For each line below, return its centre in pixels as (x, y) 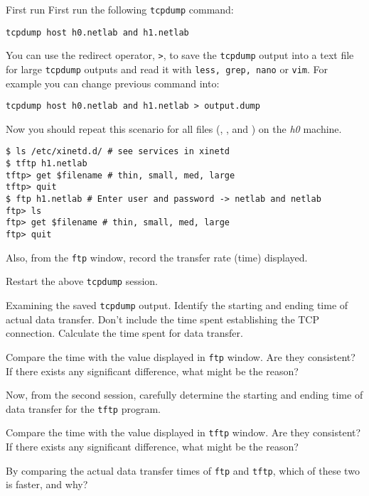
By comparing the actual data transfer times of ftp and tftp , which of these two (183, 470)
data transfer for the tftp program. (83, 408)
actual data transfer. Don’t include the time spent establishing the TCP (163, 319)
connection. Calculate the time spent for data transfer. (124, 333)
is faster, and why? (47, 484)
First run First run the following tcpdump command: (120, 9)
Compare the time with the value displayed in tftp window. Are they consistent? (183, 432)
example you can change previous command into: (113, 83)
